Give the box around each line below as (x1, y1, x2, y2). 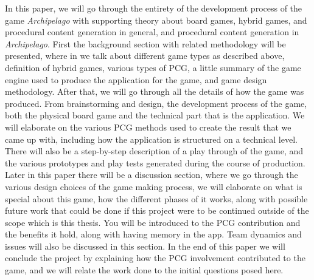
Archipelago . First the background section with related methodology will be (5, 37, 286, 50)
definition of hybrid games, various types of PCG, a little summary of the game (5, 61, 301, 73)
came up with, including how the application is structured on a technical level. (5, 132, 298, 145)
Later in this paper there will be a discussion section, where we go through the (5, 168, 298, 181)
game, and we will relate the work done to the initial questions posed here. (5, 264, 284, 276)
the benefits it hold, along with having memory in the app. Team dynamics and (5, 228, 302, 241)
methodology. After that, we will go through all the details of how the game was (5, 85, 304, 98)
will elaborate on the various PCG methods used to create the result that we (5, 120, 291, 133)
